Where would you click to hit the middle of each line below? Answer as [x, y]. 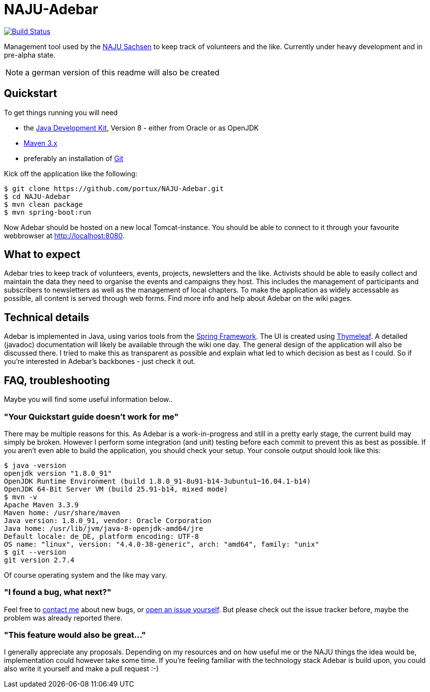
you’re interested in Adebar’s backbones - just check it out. [100, 362]
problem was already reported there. [63, 618]
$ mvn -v [21, 497]
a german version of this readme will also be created [123, 72]
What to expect [42, 255]
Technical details [47, 317]
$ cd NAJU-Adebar [37, 196]
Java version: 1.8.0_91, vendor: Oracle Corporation [108, 520]
